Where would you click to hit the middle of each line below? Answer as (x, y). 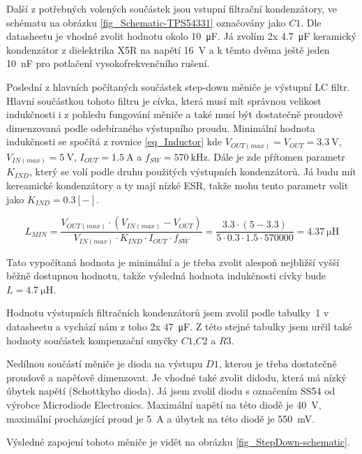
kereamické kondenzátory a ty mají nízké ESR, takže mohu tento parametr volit (178, 185)
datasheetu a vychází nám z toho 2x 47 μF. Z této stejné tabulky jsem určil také (179, 327)
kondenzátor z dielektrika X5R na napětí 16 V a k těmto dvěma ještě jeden (168, 49)
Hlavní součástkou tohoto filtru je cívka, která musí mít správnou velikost (164, 100)
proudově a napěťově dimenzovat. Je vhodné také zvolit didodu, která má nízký (176, 377)
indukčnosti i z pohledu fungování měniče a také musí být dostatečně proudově (175, 114)
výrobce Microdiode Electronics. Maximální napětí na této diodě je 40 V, (164, 405)
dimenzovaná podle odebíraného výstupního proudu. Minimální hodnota (161, 127)
